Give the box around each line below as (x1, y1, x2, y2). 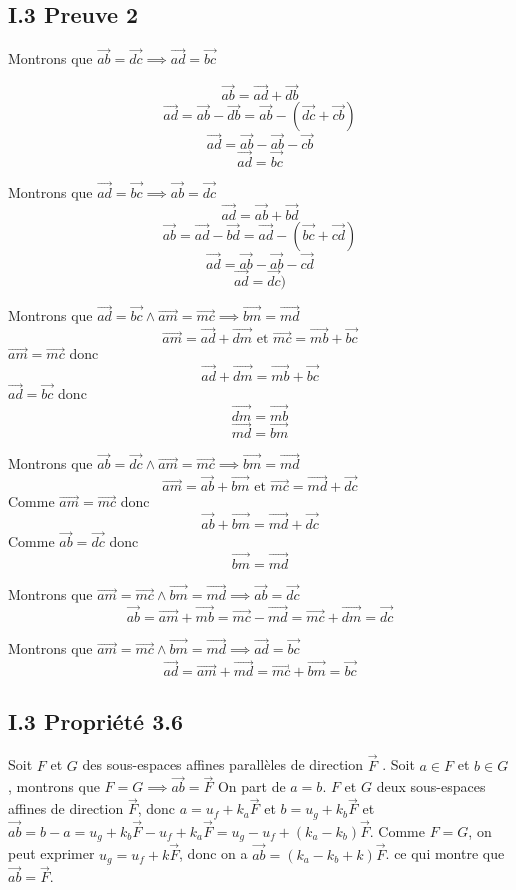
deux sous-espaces (376, 776, 486, 797)
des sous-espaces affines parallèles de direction (82, 754, 364, 775)
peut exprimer (8, 843, 95, 864)
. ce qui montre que (385, 843, 505, 864)
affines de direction (8, 798, 124, 819)
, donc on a (179, 843, 248, 864)
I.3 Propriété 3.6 (8, 705, 183, 736)
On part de (217, 776, 286, 797)
